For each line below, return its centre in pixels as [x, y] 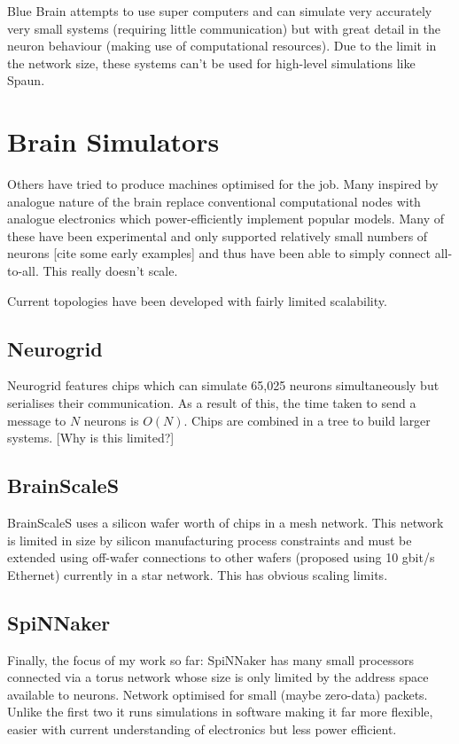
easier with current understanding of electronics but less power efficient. [202, 728]
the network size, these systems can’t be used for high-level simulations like [211, 63]
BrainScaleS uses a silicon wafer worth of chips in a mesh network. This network [226, 523]
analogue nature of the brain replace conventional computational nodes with [214, 201]
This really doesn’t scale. [110, 271]
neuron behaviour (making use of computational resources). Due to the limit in [222, 46]
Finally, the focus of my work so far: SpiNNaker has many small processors [211, 659]
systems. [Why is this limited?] [91, 438]
